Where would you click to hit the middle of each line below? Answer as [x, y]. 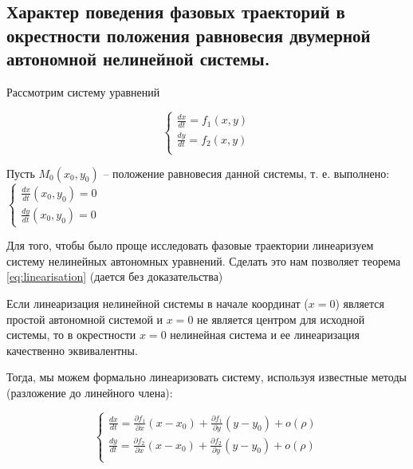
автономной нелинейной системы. [138, 59]
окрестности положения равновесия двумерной [189, 35]
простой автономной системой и [85, 319]
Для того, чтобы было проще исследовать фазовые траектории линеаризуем [190, 245]
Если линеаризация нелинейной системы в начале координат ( [157, 303]
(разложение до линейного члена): [90, 392]
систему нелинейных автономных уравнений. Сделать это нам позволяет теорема [204, 260]
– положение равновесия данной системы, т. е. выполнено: [246, 173]
